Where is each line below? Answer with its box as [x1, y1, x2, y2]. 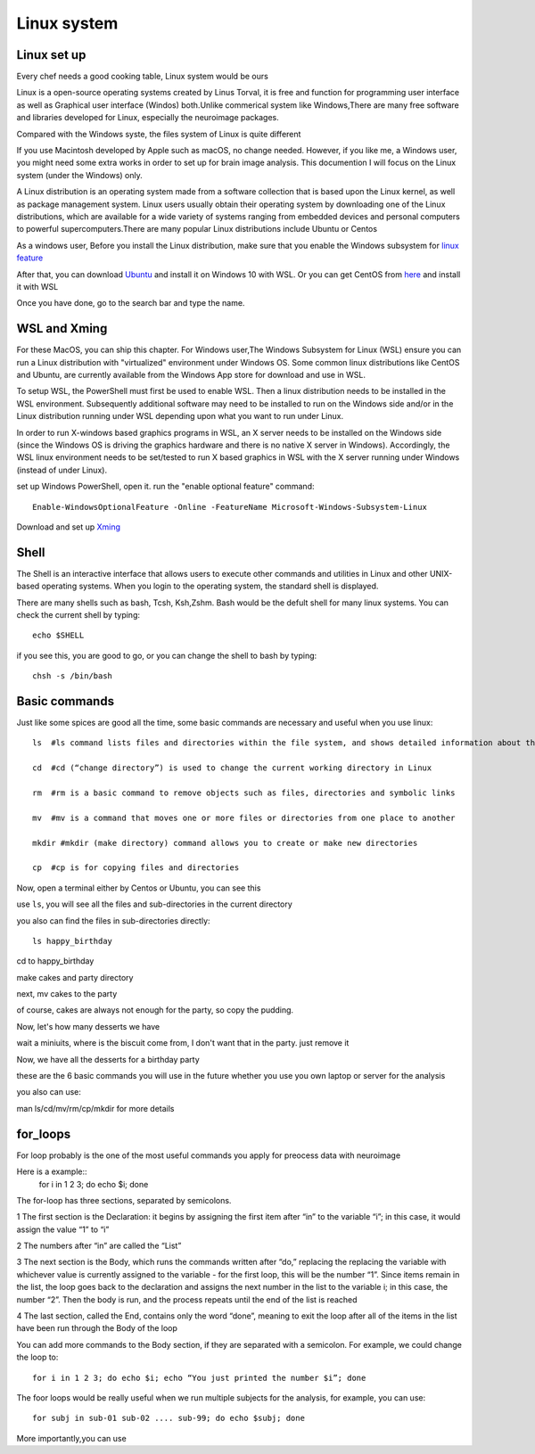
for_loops [16, 1126, 71, 1141]
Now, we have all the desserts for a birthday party [16, 1054, 200, 1064]
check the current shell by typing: [16, 609, 140, 620]
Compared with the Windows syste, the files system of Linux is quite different [16, 128, 301, 139]
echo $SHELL [32, 630, 85, 641]
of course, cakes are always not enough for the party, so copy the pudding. [16, 1005, 294, 1015]
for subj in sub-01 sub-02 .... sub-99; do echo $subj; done [32, 1413, 305, 1424]
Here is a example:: [16, 1166, 88, 1177]
